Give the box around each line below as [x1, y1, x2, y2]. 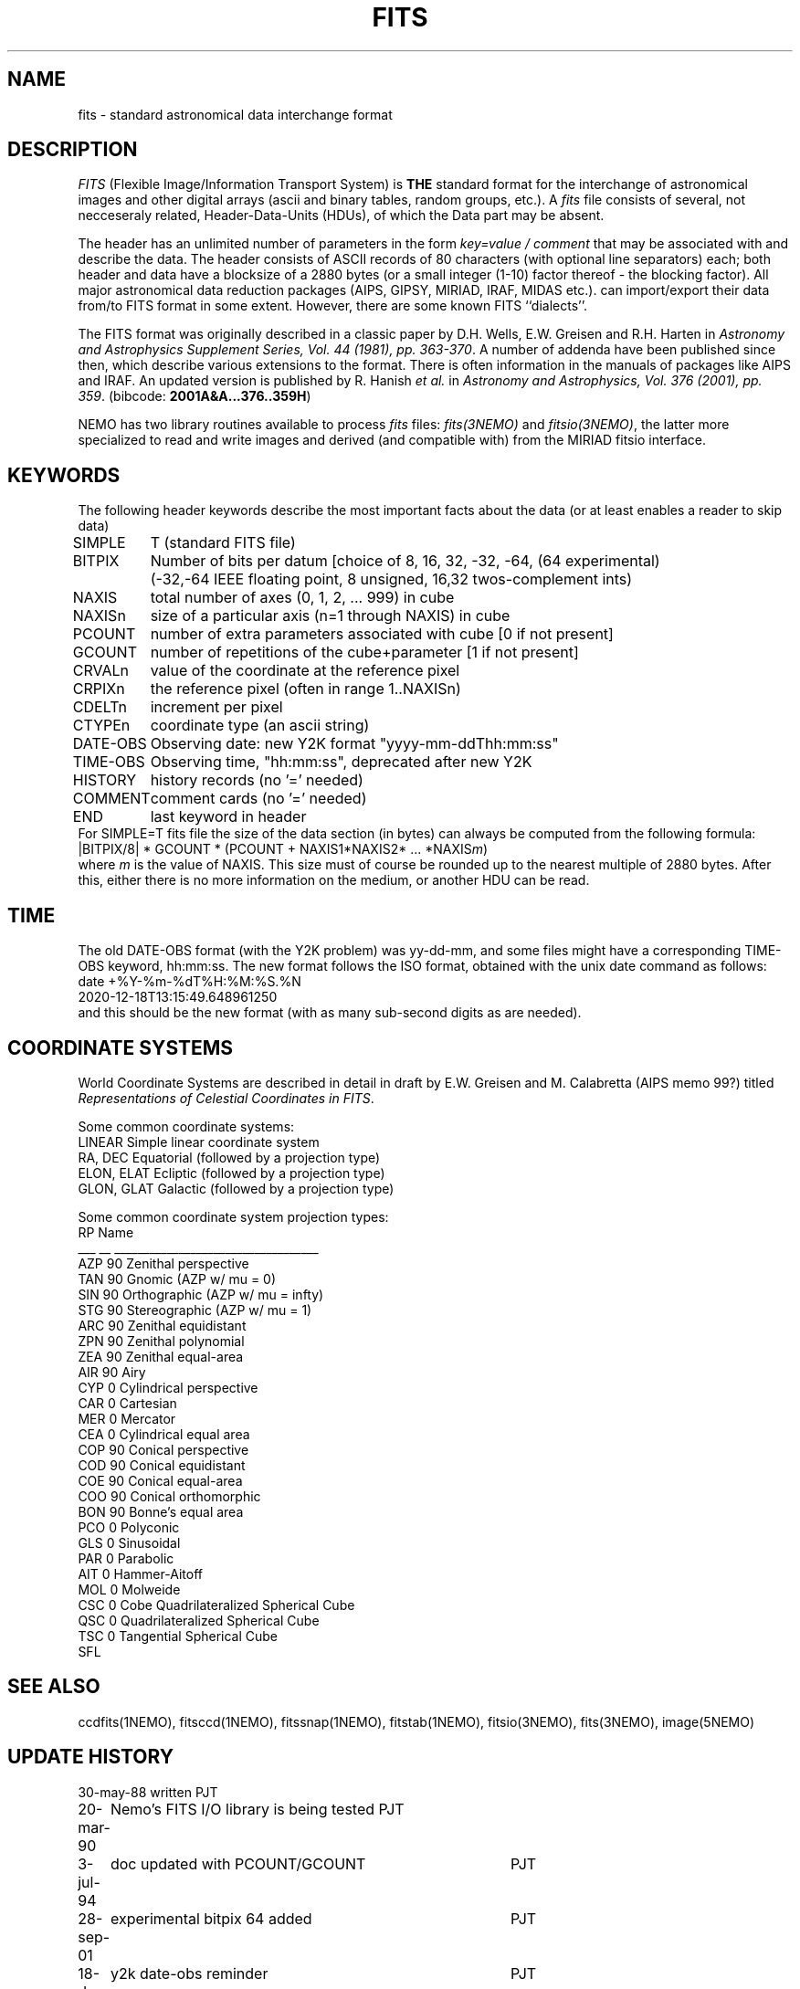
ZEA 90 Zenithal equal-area [78, 1348, 244, 1364]
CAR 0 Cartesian [78, 1394, 177, 1411]
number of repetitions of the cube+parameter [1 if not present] [150, 643, 579, 662]
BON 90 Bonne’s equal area [78, 1503, 244, 1520]
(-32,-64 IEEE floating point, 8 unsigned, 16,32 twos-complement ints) [150, 570, 633, 589]
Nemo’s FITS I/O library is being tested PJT [110, 1799, 405, 1818]
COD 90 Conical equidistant [78, 1457, 246, 1473]
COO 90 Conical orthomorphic [78, 1488, 261, 1504]
